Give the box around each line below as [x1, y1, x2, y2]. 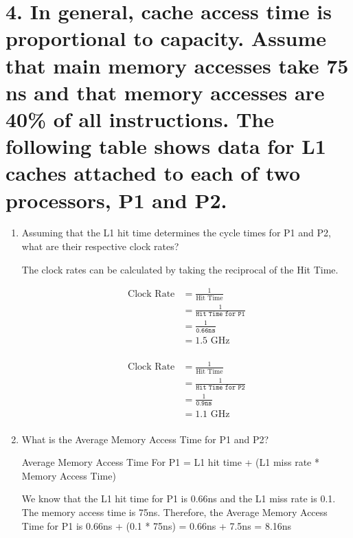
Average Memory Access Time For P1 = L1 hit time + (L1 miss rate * [21, 455, 319, 469]
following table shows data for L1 [5, 132, 326, 160]
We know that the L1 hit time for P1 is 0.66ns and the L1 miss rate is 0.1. [21, 491, 336, 506]
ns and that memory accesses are [5, 78, 325, 106]
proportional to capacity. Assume [5, 24, 327, 52]
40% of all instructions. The [5, 104, 275, 133]
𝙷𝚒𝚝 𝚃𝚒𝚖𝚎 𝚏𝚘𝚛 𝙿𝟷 [196, 311, 245, 318]
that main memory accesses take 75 [5, 51, 349, 79]
